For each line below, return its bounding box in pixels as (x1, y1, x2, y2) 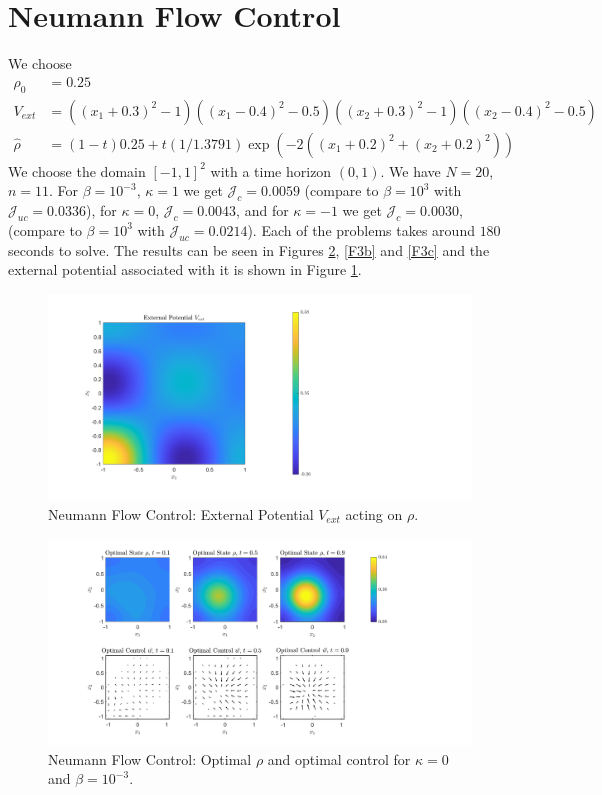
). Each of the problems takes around (247, 219, 475, 240)
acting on (345, 503, 403, 524)
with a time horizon (210, 160, 332, 181)
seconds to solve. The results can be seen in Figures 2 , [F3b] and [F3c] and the (8, 239, 490, 260)
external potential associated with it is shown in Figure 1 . (8, 259, 362, 280)
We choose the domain (8, 160, 146, 181)
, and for (236, 200, 289, 220)
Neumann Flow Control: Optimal (48, 748, 252, 769)
